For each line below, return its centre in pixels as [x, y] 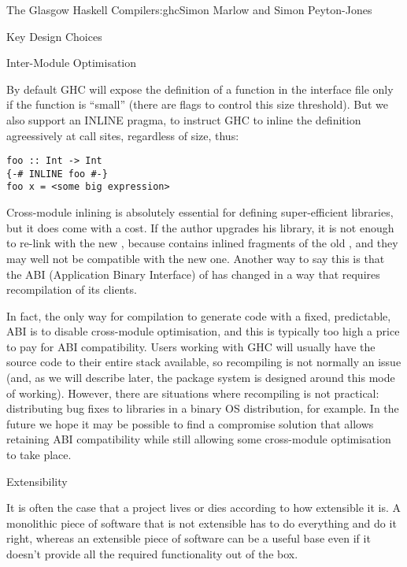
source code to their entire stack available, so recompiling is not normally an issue [204, 362]
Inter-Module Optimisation [72, 63]
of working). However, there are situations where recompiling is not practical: [193, 393]
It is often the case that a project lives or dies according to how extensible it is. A [204, 508]
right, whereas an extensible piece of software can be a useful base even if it [189, 538]
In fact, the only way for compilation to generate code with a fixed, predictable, [199, 315]
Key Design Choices [54, 36]
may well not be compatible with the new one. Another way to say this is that [196, 258]
